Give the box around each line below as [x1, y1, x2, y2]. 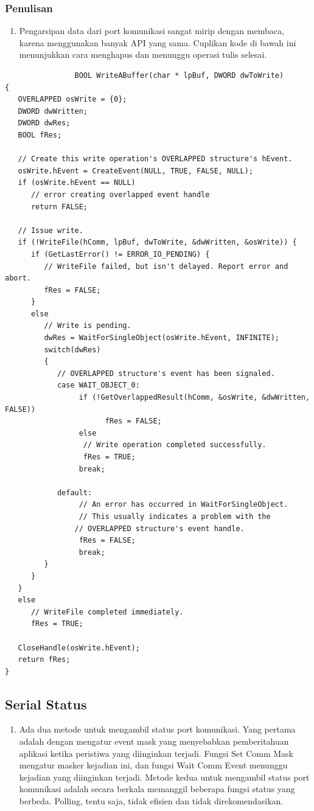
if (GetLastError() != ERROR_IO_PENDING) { [30, 249, 210, 259]
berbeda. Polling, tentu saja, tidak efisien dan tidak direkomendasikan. [19, 795, 284, 807]
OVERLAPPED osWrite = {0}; [18, 95, 127, 104]
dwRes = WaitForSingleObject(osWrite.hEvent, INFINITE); [44, 333, 280, 343]
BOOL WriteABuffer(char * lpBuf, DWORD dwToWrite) [74, 71, 284, 80]
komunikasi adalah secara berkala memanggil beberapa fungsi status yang [19, 782, 295, 795]
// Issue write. [18, 226, 83, 235]
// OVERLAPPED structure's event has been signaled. [57, 369, 275, 378]
